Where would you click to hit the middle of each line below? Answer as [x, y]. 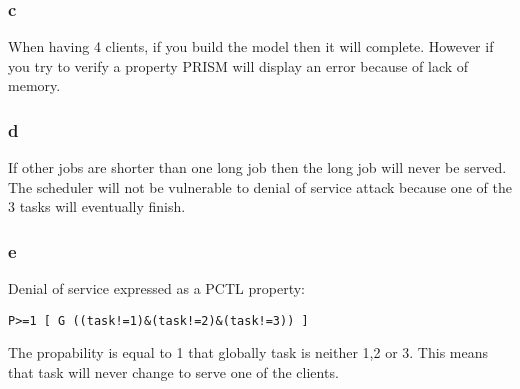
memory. [34, 85]
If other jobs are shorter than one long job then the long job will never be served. [257, 167]
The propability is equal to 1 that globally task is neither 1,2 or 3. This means [248, 352]
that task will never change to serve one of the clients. [173, 372]
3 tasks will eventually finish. [97, 206]
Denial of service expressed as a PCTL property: [156, 288]
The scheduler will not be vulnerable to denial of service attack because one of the [260, 186]
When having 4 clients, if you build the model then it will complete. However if [251, 46]
